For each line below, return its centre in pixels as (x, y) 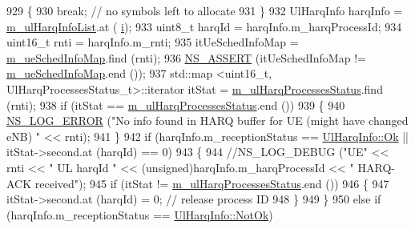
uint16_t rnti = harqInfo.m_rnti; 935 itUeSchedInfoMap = (153, 42)
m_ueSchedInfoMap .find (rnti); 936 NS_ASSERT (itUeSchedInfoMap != (186, 57)
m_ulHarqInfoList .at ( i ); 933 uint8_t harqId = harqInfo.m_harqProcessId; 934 (204, 26)
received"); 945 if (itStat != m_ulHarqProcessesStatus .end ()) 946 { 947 (212, 183)
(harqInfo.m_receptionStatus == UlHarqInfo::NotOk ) (140, 214)
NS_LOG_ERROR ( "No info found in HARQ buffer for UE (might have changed (207, 121)
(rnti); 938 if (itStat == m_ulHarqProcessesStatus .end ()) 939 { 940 (176, 104)
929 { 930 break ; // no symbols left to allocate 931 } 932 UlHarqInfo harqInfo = (205, 10)
